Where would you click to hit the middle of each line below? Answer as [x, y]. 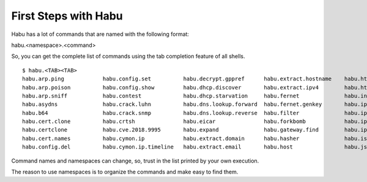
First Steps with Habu [67, 16]
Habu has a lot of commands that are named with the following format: [100, 34]
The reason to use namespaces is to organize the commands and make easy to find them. [125, 172]
